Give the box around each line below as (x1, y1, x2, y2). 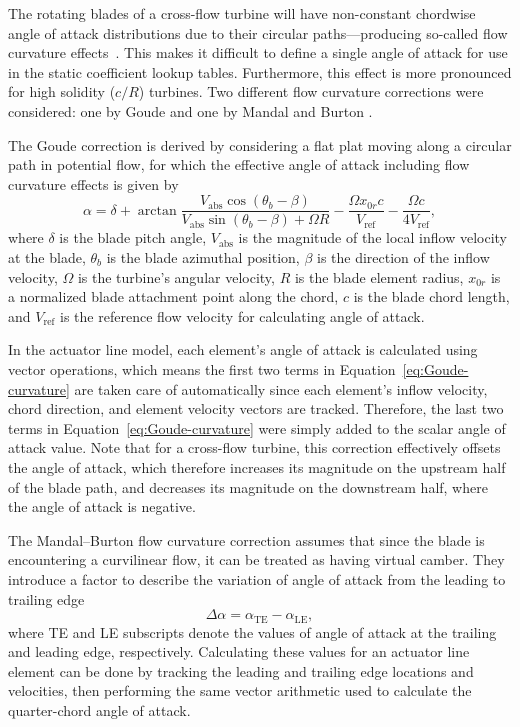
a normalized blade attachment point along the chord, (8, 286, 339, 307)
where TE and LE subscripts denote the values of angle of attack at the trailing (8, 621, 497, 642)
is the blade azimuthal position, (106, 247, 300, 267)
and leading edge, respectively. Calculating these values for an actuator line (8, 641, 470, 662)
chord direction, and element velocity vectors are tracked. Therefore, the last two (8, 398, 504, 419)
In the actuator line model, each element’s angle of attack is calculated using (8, 339, 478, 360)
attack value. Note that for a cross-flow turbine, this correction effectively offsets (8, 437, 501, 458)
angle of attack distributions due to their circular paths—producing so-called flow (8, 22, 508, 43)
